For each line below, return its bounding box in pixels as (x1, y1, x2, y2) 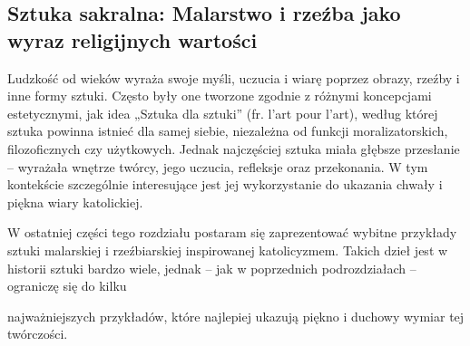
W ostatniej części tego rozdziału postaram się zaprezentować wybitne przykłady (7, 223, 457, 242)
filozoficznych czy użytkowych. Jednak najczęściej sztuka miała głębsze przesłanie (7, 139, 460, 158)
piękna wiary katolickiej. (7, 192, 143, 211)
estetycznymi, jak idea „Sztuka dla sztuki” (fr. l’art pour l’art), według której (7, 103, 438, 122)
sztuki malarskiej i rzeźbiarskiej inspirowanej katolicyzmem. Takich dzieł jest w (7, 240, 448, 259)
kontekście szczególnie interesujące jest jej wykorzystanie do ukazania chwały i (7, 175, 443, 194)
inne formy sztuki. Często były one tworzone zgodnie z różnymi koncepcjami (7, 86, 432, 105)
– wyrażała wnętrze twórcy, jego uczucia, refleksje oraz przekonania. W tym (7, 157, 428, 176)
